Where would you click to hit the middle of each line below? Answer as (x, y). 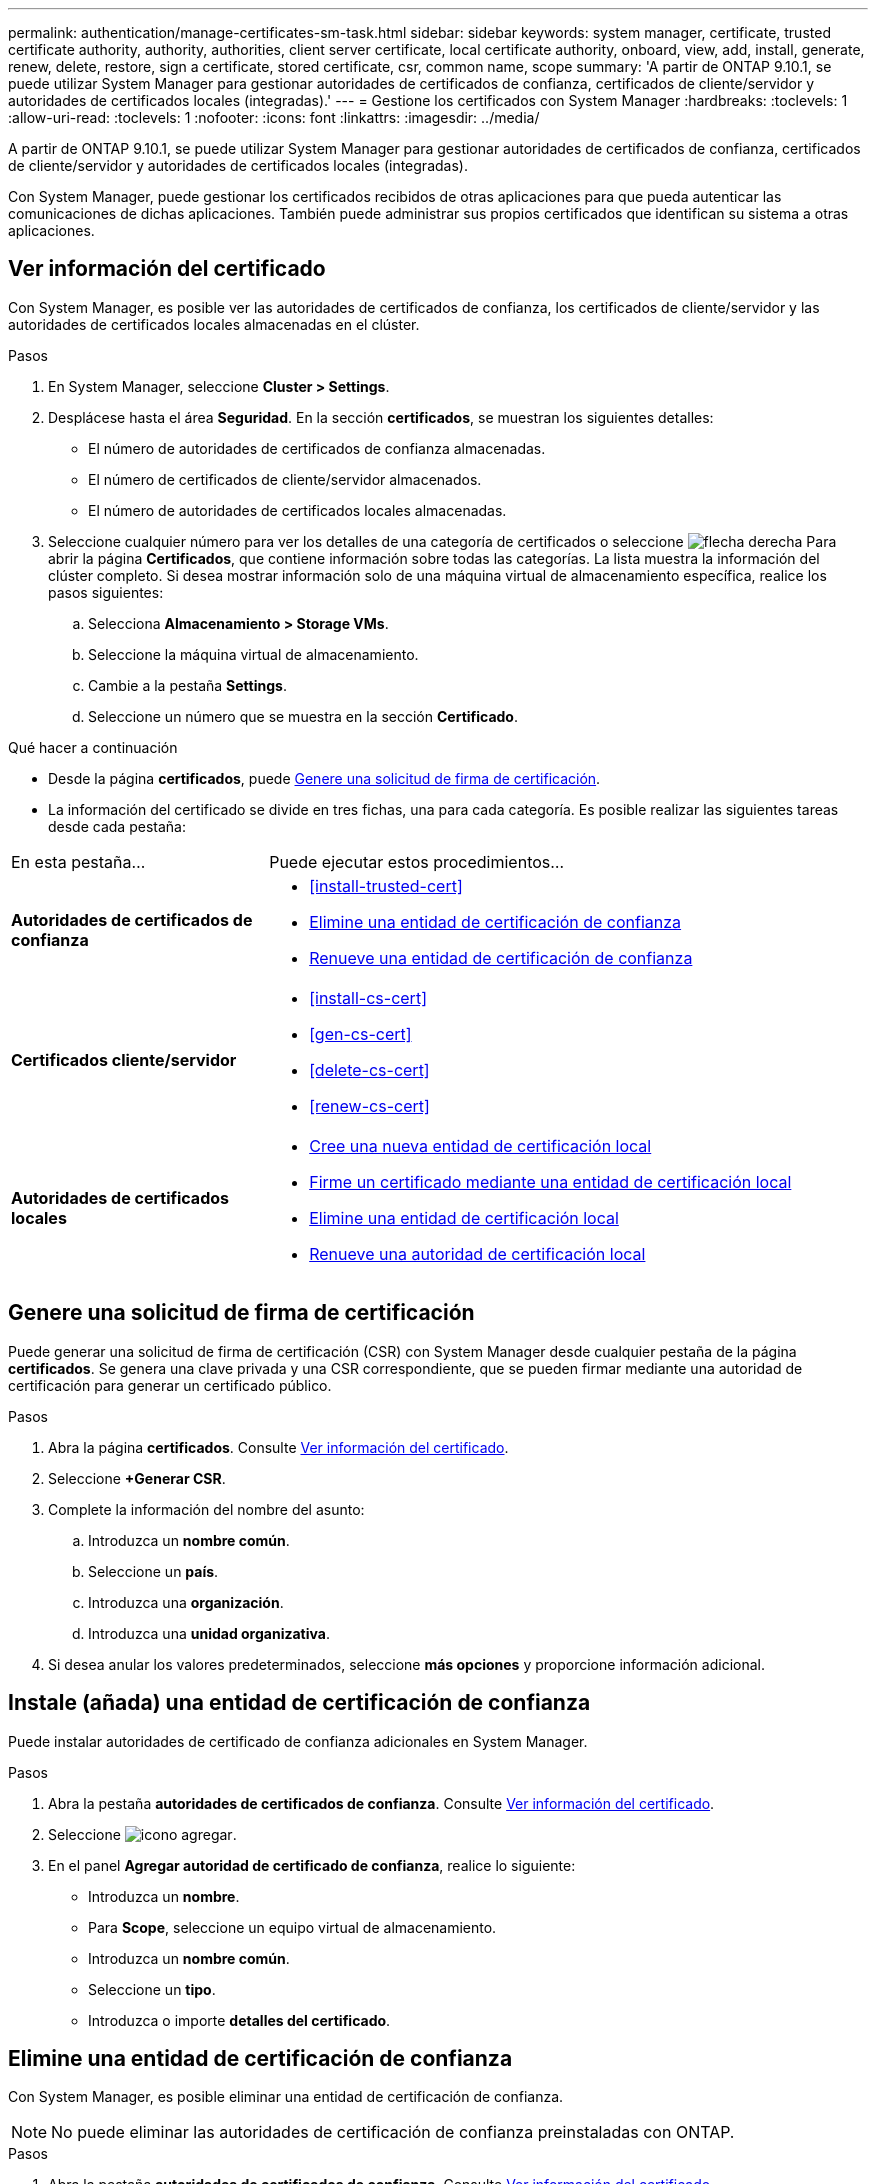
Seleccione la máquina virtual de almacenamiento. (253, 654)
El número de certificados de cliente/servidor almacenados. (285, 479)
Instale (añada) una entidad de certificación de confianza (299, 1703)
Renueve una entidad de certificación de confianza (501, 957)
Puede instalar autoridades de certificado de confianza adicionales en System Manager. (298, 1741)
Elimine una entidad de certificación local (464, 1217)
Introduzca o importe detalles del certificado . (239, 2020)
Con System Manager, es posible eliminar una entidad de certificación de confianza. (286, 2097)
